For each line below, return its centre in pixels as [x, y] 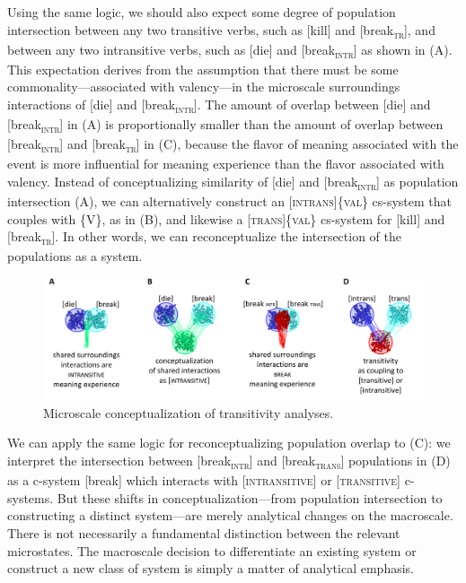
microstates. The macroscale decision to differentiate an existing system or [212, 550]
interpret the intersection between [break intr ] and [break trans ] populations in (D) [229, 461]
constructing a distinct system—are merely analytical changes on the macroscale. [230, 515]
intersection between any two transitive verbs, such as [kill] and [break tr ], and [221, 30]
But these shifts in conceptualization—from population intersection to [250, 497]
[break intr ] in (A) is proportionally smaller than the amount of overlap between [225, 125]
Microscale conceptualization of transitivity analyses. [189, 412]
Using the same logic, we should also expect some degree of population [202, 12]
